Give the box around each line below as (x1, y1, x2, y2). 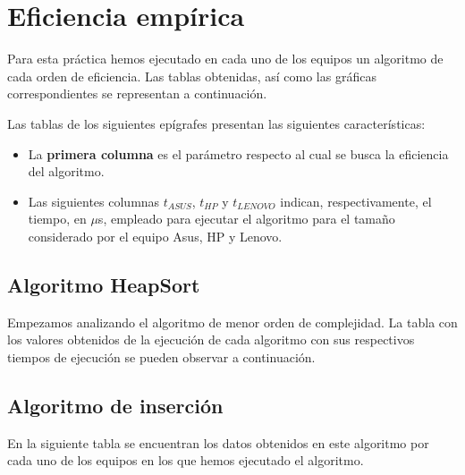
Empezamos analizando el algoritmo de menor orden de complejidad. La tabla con (7, 312, 458, 331)
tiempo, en (28, 209, 87, 228)
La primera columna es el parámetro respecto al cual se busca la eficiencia (28, 144, 449, 163)
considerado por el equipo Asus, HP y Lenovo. (28, 226, 283, 245)
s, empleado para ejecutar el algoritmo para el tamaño (97, 209, 395, 228)
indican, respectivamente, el (280, 191, 432, 210)
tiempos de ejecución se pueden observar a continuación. (7, 347, 316, 366)
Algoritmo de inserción (7, 391, 224, 419)
